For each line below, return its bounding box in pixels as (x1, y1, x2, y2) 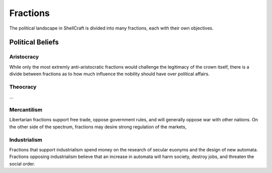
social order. (9, 160, 35, 166)
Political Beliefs (9, 38, 59, 47)
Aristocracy (9, 53, 39, 60)
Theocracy (9, 83, 37, 90)
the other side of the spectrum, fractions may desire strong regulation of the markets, (9, 123, 187, 130)
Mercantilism (9, 106, 43, 113)
